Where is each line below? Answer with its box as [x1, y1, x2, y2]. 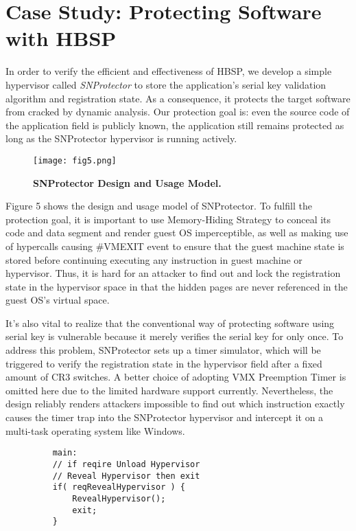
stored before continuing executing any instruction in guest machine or [5, 252, 302, 267]
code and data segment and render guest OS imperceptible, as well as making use [5, 225, 348, 240]
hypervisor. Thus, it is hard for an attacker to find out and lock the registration [5, 266, 341, 280]
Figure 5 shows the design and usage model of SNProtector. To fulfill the [5, 199, 312, 213]
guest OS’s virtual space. [5, 293, 110, 307]
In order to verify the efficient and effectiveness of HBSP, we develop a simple [5, 64, 332, 78]
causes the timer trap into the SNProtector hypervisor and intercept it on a [5, 410, 324, 425]
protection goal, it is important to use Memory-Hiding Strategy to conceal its [5, 212, 331, 226]
